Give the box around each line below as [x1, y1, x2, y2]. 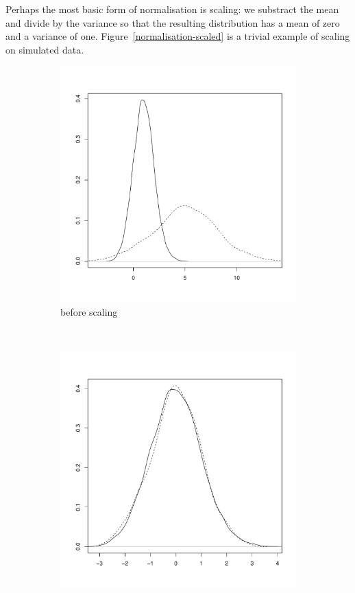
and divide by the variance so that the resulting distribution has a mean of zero [5, 15, 340, 30]
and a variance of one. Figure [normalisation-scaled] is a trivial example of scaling [5, 29, 350, 43]
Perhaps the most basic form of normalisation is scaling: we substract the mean [5, 2, 339, 16]
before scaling [60, 304, 118, 318]
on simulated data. [5, 42, 84, 56]
